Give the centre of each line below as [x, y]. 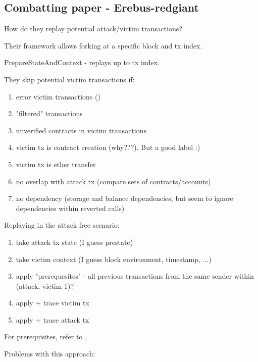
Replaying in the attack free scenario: [62, 225]
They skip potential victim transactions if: [69, 79]
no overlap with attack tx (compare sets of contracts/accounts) [113, 181]
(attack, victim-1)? [45, 286]
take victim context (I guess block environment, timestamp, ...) [114, 259]
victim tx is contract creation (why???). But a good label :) [108, 147]
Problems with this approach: [50, 354]
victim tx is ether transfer [56, 164]
